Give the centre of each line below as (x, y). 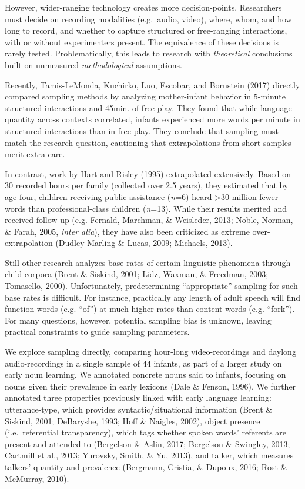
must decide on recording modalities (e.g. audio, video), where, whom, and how (148, 19)
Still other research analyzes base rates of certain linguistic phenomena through (148, 262)
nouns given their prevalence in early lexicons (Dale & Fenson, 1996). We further (150, 386)
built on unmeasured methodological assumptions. (93, 64)
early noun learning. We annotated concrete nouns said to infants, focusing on (145, 375)
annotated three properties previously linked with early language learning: (138, 397)
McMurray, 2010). (37, 478)
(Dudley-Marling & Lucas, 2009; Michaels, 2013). (144, 243)
